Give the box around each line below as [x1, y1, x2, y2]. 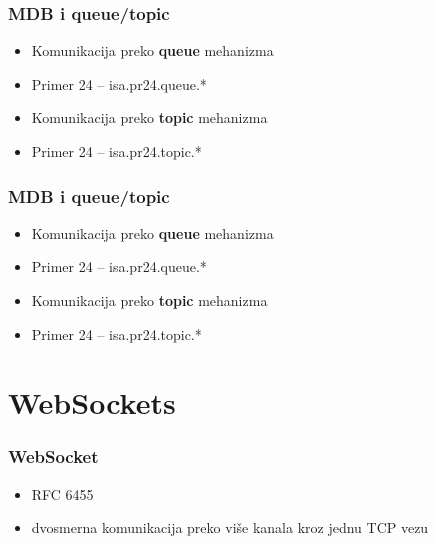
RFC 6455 [31, 483, 94, 504]
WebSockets [8, 382, 176, 423]
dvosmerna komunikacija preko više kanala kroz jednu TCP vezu [31, 517, 429, 538]
